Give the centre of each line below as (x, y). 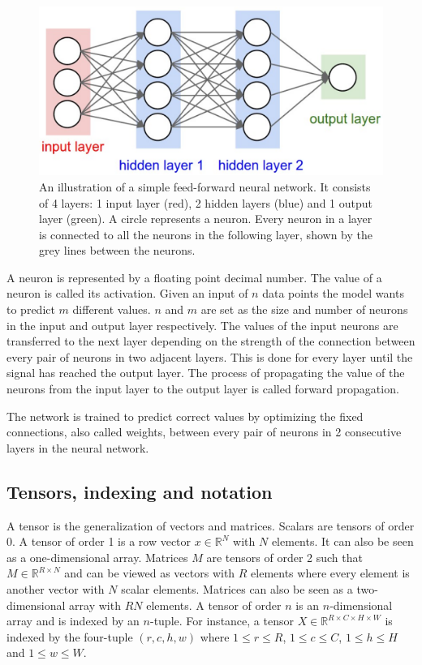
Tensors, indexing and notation (140, 491)
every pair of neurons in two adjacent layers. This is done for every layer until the (210, 356)
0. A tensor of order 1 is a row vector (99, 541)
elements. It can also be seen (342, 541)
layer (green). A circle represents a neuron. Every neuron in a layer (206, 219)
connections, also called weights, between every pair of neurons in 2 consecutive (204, 432)
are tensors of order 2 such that (284, 557)
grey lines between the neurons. (117, 250)
